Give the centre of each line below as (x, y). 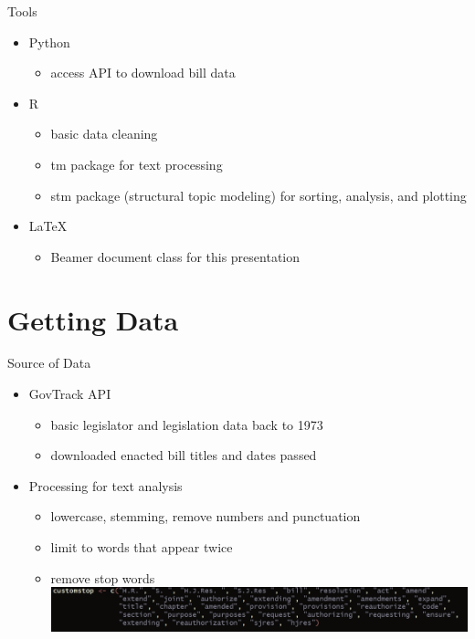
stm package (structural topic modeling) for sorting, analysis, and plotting (259, 195)
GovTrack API (70, 394)
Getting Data (93, 319)
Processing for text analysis (106, 485)
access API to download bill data (143, 73)
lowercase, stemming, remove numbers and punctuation (206, 516)
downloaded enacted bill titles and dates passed (184, 455)
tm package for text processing (137, 164)
